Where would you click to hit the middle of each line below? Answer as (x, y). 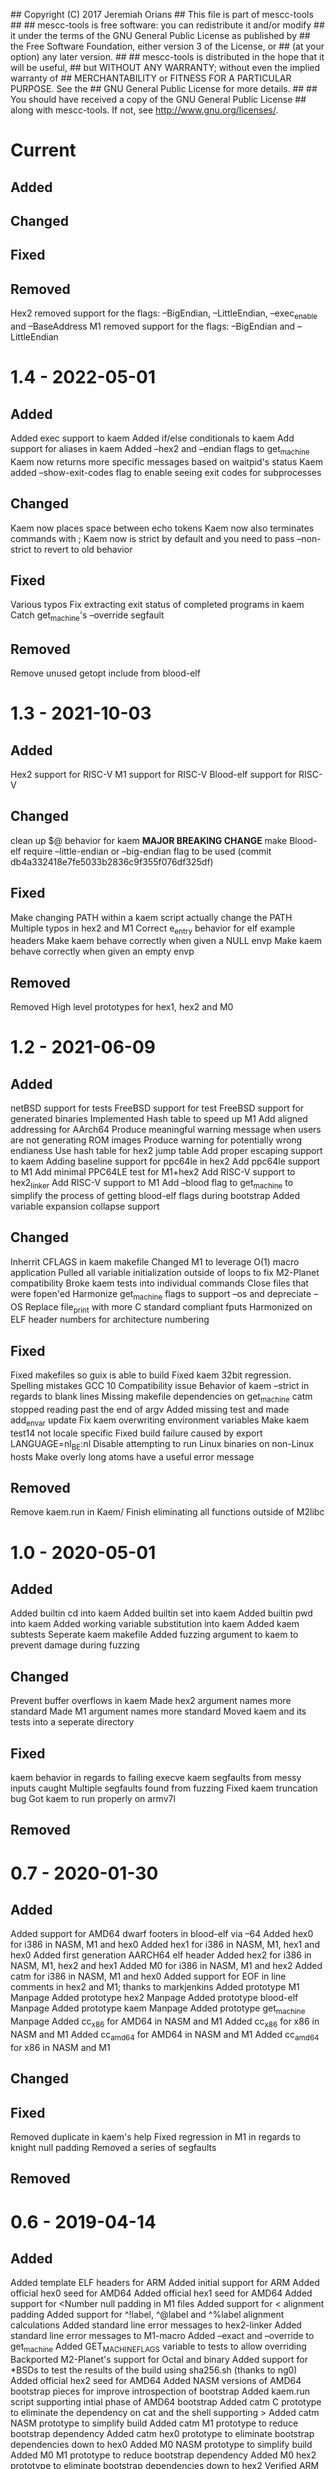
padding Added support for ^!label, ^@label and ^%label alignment (147, 2315)
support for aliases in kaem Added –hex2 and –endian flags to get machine (160, 449)
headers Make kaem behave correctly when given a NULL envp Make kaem (166, 941)
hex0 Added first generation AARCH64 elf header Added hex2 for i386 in (161, 1955)
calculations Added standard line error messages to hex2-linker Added (156, 2325)
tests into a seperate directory (72, 1722)
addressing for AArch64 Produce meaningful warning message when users (166, 1130)
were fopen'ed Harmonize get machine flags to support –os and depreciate (161, 1294)
